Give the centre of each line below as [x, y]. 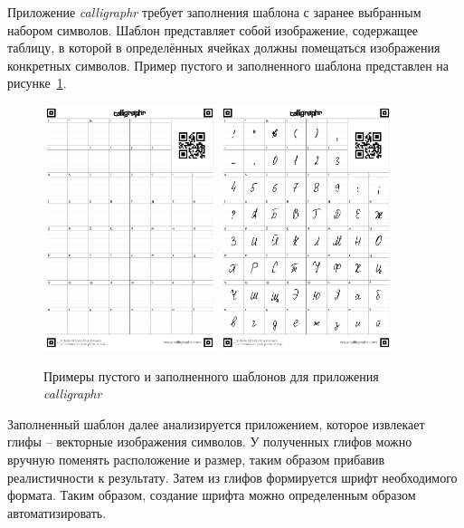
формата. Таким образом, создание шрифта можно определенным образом [212, 495]
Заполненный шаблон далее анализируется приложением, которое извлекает [216, 423]
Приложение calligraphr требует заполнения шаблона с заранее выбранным [214, 12]
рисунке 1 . [37, 83]
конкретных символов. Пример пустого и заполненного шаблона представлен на [228, 65]
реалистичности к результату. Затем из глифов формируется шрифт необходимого [232, 477]
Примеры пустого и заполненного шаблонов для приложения [211, 375]
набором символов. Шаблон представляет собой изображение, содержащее [213, 29]
